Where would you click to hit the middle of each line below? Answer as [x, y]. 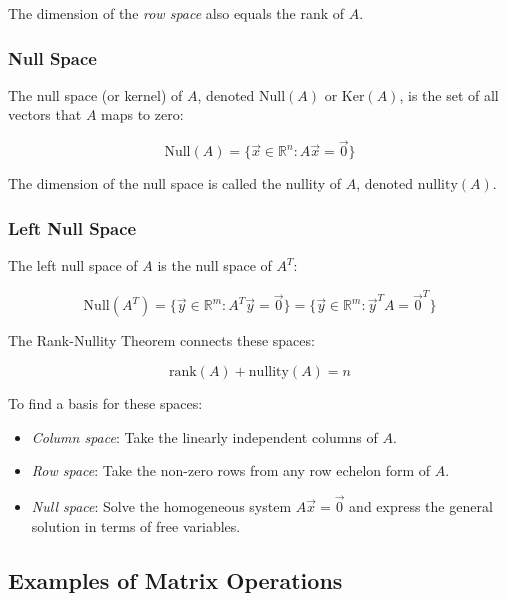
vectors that [45, 114]
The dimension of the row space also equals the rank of [176, 13]
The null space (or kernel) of [95, 94]
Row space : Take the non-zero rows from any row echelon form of [231, 470]
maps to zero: [142, 114]
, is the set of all [449, 94]
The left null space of [73, 265]
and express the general [421, 505]
